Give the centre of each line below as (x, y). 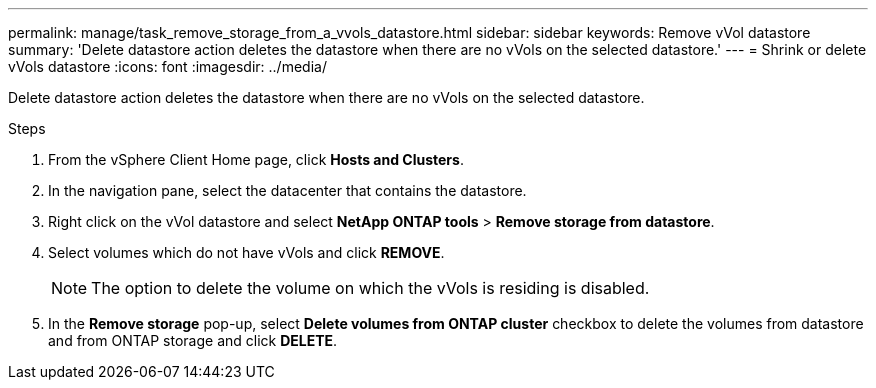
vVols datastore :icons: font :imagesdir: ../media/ (167, 66)
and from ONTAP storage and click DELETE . (193, 340)
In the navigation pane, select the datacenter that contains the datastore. (287, 190)
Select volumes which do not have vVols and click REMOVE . (246, 252)
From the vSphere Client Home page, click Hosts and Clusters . (256, 159)
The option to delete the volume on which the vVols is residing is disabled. (370, 288)
